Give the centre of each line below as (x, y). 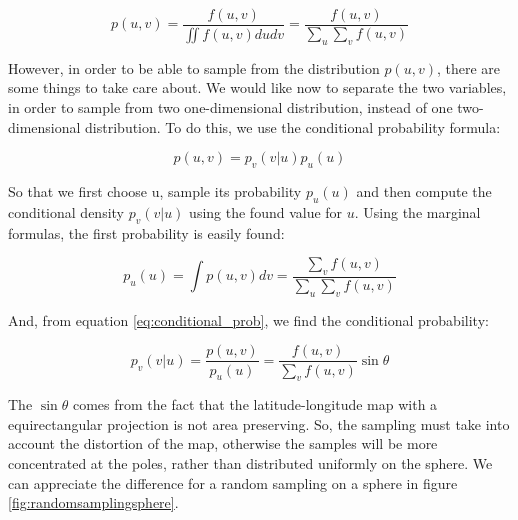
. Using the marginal (417, 211)
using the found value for (266, 211)
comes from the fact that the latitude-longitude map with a (255, 404)
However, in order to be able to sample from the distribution (194, 67)
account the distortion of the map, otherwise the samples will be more (223, 443)
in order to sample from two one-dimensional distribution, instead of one (230, 107)
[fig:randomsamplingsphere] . (93, 502)
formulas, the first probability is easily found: (146, 232)
